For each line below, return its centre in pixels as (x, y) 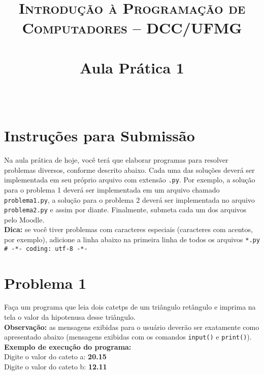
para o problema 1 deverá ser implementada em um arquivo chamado (112, 189)
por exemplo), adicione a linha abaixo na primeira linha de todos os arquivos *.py (132, 239)
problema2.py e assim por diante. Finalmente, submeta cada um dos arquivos (125, 210)
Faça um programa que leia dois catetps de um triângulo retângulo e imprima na (130, 307)
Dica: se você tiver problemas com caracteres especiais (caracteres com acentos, (128, 229)
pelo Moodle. (24, 219)
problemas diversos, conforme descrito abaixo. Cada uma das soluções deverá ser (129, 170)
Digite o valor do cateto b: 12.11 (56, 367)
